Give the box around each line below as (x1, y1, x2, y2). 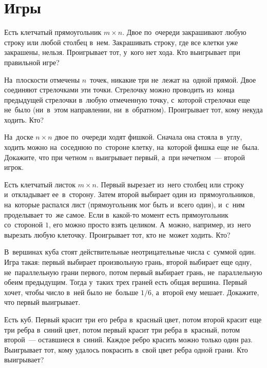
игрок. (4, 162, 24, 172)
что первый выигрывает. (4, 297, 81, 307)
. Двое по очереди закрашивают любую (122, 27, 246, 37)
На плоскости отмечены (4, 74, 80, 85)
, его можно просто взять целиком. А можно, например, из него (49, 219, 251, 230)
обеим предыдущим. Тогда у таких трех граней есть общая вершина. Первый (4, 277, 247, 287)
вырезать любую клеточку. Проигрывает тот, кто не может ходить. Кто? (4, 229, 231, 240)
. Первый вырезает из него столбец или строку (96, 179, 244, 189)
